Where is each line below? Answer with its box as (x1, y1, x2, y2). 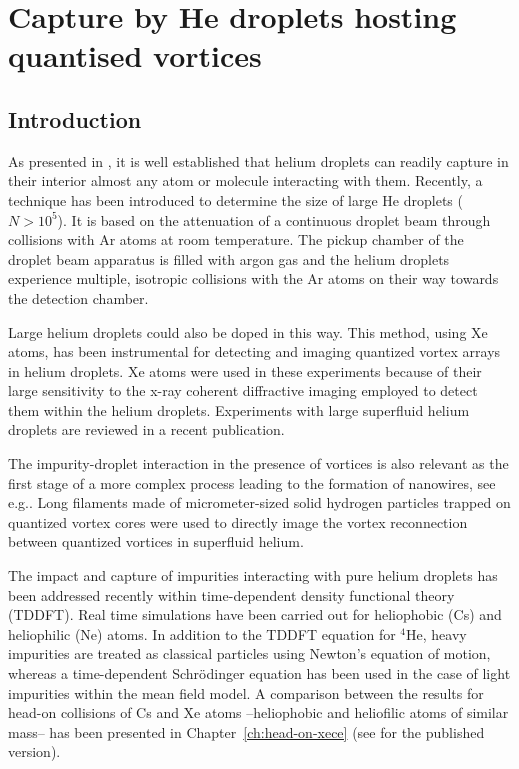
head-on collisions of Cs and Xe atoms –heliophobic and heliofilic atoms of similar (8, 702, 509, 723)
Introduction (8, 103, 142, 134)
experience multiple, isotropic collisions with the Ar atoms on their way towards (8, 268, 499, 289)
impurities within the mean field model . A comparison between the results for (8, 682, 484, 703)
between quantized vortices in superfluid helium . (8, 531, 304, 552)
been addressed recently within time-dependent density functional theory (8, 584, 455, 605)
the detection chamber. (8, 287, 149, 308)
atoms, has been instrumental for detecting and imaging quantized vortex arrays (8, 341, 501, 362)
